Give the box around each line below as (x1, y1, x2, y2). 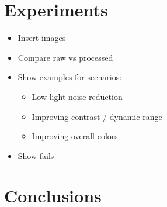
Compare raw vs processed (18, 51, 113, 63)
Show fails (18, 149, 54, 161)
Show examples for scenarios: (18, 71, 122, 83)
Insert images (18, 32, 66, 44)
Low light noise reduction (32, 90, 123, 102)
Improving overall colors (32, 130, 118, 142)
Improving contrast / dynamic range (32, 110, 162, 122)
